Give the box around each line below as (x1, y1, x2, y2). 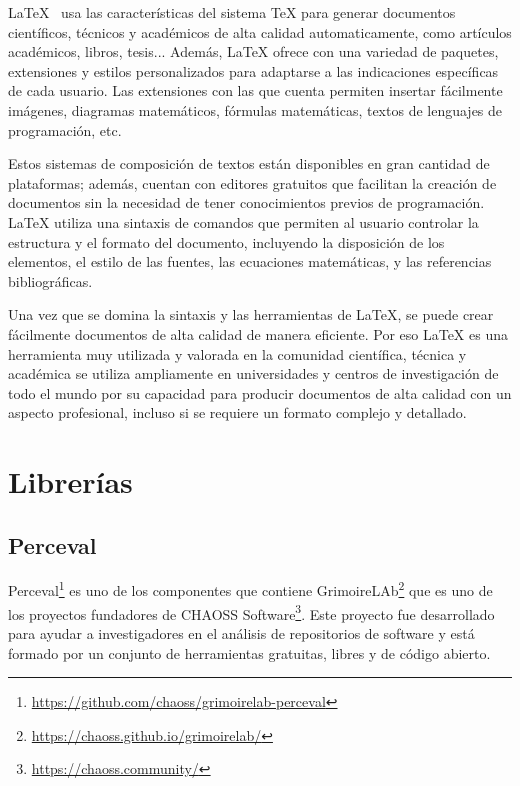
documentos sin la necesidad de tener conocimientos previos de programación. (8, 192, 485, 213)
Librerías (8, 461, 133, 502)
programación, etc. (8, 119, 122, 140)
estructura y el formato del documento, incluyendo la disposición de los (8, 231, 445, 252)
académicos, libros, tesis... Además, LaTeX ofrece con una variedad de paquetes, (8, 41, 499, 62)
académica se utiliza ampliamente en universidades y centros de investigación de (8, 363, 499, 384)
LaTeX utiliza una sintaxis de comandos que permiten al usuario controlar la (8, 211, 479, 232)
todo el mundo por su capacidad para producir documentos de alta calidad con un (8, 382, 512, 403)
